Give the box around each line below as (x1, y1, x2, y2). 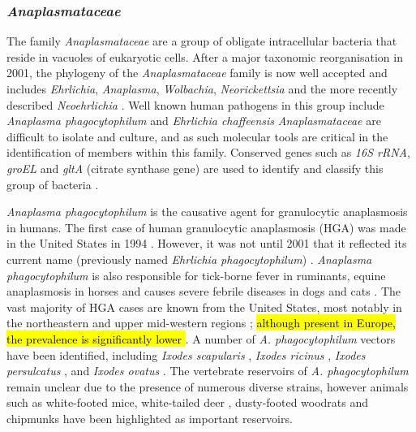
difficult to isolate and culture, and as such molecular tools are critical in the (6, 127, 388, 145)
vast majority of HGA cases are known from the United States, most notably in (6, 298, 402, 315)
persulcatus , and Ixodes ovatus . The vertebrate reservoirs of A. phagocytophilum (6, 362, 409, 379)
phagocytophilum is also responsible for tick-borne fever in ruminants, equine (6, 266, 386, 283)
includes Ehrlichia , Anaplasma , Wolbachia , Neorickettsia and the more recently (6, 80, 398, 97)
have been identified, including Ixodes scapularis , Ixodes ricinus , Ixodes (6, 346, 366, 363)
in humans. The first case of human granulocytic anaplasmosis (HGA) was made (6, 218, 406, 235)
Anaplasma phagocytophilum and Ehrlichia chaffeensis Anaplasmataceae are (6, 112, 381, 129)
